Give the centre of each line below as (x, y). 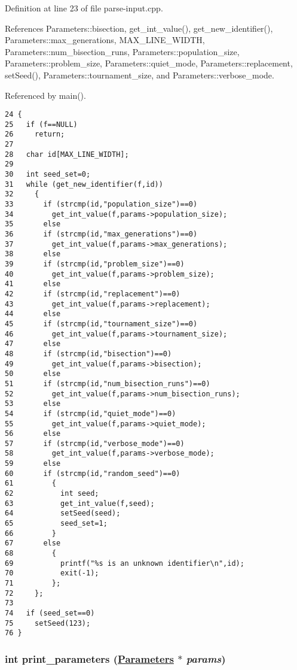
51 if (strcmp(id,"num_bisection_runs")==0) (108, 383)
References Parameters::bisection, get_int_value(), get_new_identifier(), (139, 28)
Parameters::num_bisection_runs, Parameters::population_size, (122, 51)
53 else (33, 404)
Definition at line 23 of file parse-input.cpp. (84, 8)
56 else (33, 434)
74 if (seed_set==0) (50, 613)
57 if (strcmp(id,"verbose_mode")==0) (95, 443)
